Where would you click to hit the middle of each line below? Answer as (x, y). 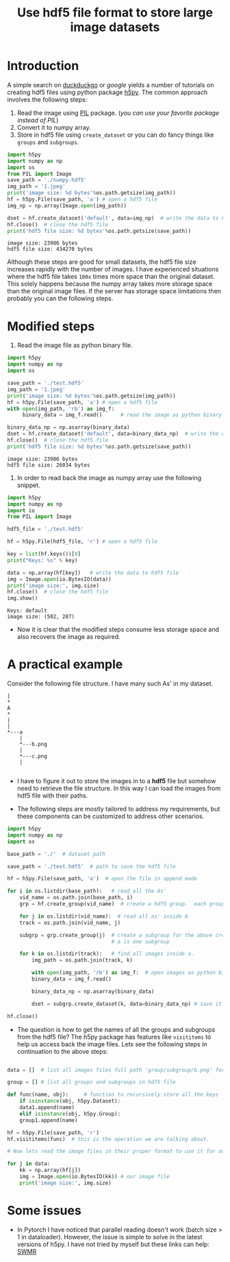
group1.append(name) (49, 1120)
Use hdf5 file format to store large (115, 13)
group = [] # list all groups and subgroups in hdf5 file (91, 1082)
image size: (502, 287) (41, 617)
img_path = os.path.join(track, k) (82, 960)
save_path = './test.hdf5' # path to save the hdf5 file (91, 866)
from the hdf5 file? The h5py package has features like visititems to (114, 1037)
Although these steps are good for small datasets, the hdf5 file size (102, 262)
